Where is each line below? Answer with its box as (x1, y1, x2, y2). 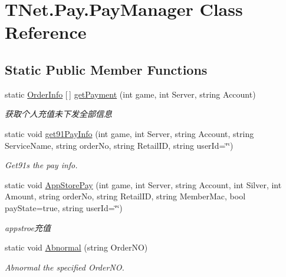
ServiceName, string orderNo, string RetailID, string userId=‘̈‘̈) (5, 139, 234, 151)
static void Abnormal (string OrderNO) (5, 241, 148, 253)
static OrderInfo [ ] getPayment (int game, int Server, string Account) (5, 88, 256, 100)
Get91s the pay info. (5, 159, 78, 171)
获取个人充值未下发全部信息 (5, 108, 112, 120)
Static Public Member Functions (5, 60, 208, 78)
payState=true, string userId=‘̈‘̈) (5, 201, 123, 213)
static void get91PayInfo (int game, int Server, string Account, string (5, 127, 254, 139)
